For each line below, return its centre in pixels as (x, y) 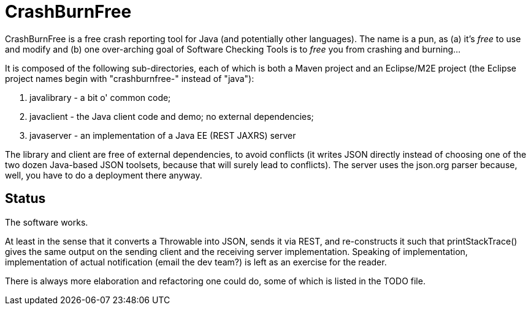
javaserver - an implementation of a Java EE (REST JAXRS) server (163, 135)
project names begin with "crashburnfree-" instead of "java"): (130, 78)
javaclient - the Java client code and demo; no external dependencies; (172, 116)
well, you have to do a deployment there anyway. (104, 175)
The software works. (47, 222)
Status (25, 199)
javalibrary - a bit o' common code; (100, 97)
